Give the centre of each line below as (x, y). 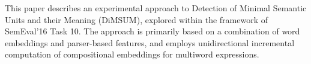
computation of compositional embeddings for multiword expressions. (132, 54)
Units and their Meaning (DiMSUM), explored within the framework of (136, 19)
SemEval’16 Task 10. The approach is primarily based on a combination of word (152, 31)
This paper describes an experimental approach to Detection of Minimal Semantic (156, 8)
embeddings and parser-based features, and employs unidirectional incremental (150, 42)
